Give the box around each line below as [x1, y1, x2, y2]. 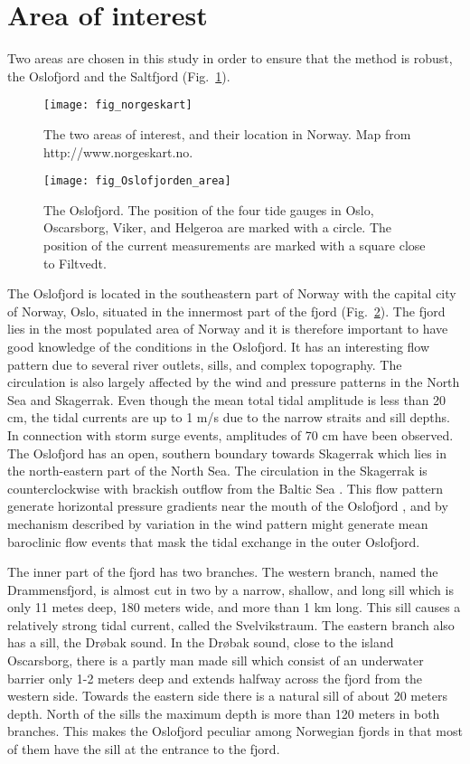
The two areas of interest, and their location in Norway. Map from [43, 124, 411, 143]
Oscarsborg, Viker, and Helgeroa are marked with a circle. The [43, 218, 392, 237]
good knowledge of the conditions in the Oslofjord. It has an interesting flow [7, 336, 430, 355]
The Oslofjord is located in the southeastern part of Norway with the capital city [7, 284, 456, 303]
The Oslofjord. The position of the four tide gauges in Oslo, [43, 200, 374, 219]
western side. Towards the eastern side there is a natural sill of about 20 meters [7, 686, 447, 705]
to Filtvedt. [43, 253, 107, 272]
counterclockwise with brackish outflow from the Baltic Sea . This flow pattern [7, 478, 444, 497]
